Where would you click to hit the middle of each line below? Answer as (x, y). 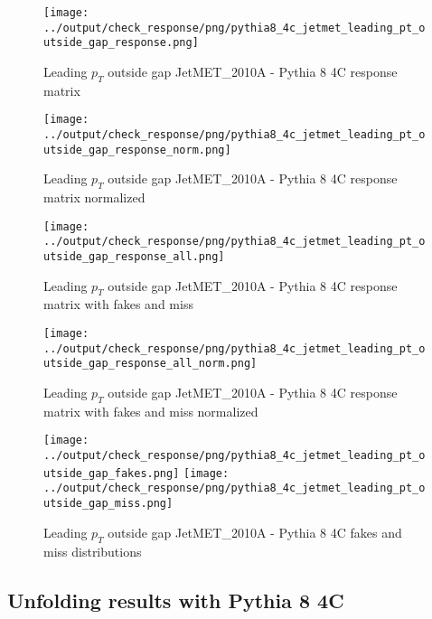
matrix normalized (94, 197)
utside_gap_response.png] (121, 43)
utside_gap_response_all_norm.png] (150, 364)
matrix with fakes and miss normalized (151, 411)
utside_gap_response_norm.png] (137, 150)
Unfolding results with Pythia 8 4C (176, 600)
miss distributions (93, 551)
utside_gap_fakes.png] (112, 473)
